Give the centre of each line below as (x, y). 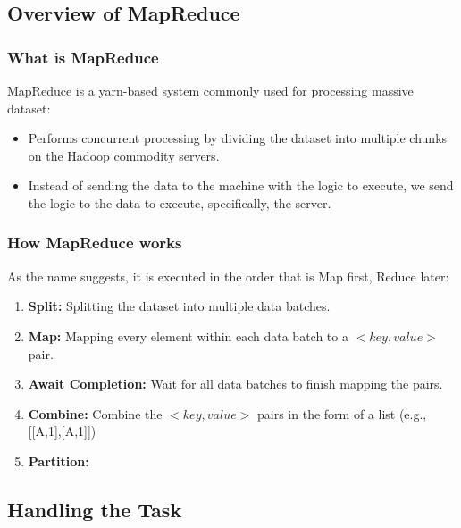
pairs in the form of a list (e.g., (342, 413)
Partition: (59, 461)
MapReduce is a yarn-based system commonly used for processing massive (210, 90)
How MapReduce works (95, 243)
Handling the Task (95, 509)
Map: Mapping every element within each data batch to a (188, 335)
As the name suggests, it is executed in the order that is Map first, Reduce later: (228, 276)
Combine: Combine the (95, 413)
